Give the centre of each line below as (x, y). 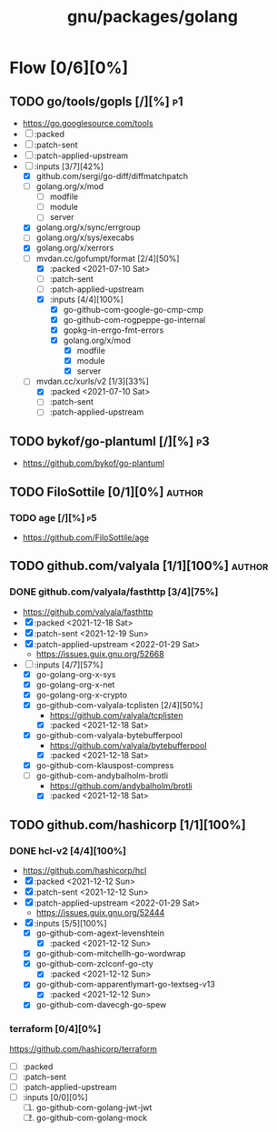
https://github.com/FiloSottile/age (86, 537)
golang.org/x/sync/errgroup (88, 227)
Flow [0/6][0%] (69, 68)
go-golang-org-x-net (75, 685)
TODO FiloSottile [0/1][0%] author (107, 491)
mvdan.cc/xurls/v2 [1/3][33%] (93, 381)
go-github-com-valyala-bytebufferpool (109, 735)
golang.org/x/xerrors (75, 248)
